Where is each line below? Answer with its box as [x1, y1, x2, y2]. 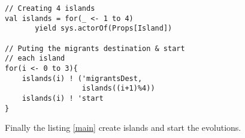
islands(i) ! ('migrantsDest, [22, 74, 143, 83]
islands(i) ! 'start [22, 94, 104, 103]
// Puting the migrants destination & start [5, 44, 185, 53]
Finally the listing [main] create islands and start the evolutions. [5, 121, 241, 134]
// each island [5, 54, 65, 63]
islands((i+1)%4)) [81, 84, 155, 93]
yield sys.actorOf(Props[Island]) [35, 24, 173, 33]
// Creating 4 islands [5, 4, 95, 13]
